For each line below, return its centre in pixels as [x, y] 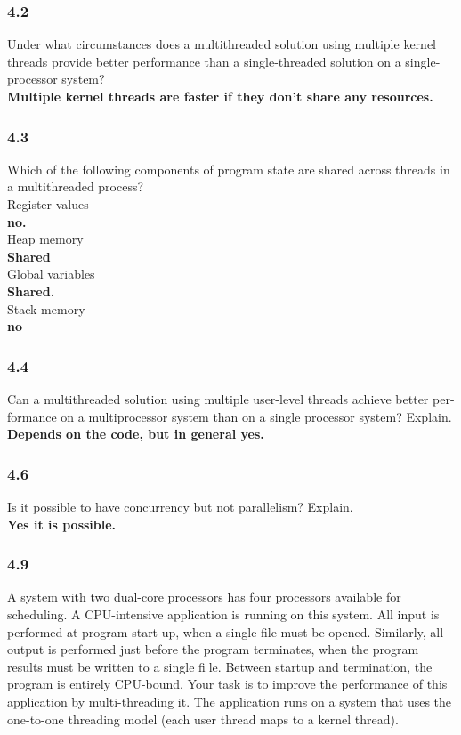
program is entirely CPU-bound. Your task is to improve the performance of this [227, 684]
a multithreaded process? [76, 186]
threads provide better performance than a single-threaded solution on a [204, 61]
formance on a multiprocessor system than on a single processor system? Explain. [230, 416]
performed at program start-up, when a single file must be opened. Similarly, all [226, 631]
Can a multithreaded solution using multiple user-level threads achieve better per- [231, 398]
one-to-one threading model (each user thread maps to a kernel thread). [203, 719]
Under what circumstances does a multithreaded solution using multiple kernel [222, 44]
